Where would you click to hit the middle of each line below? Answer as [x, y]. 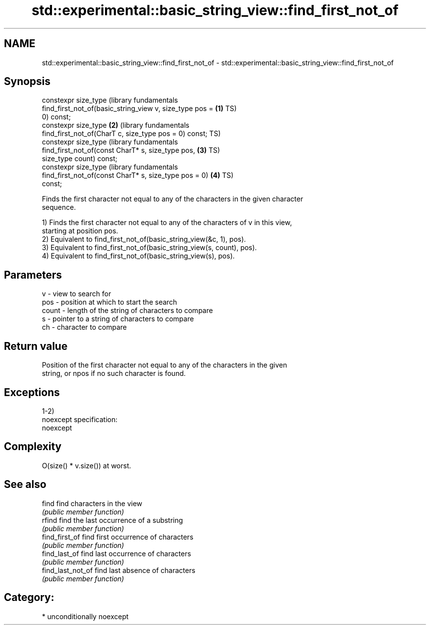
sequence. [59, 207]
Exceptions [32, 392]
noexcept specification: [80, 419]
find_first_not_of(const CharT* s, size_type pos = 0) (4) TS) [138, 175]
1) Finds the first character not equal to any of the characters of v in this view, [167, 223]
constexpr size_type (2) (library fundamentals [116, 125]
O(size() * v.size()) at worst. [87, 465]
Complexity [33, 447]
